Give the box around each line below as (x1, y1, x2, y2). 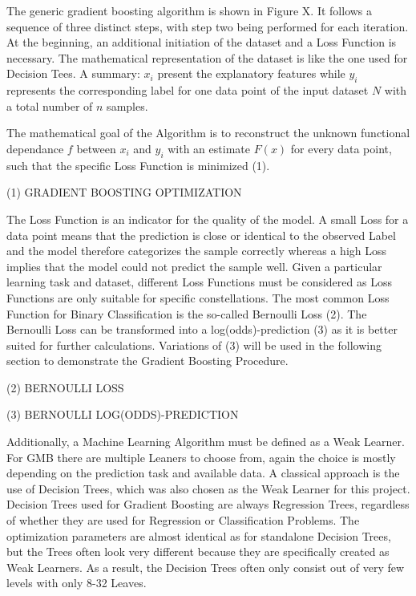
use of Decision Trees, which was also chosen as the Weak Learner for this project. (6, 480, 410, 497)
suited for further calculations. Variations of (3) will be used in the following (6, 336, 382, 353)
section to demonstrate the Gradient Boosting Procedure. (6, 352, 289, 369)
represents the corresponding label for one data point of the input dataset (6, 82, 369, 99)
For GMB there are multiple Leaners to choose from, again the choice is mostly (6, 448, 396, 465)
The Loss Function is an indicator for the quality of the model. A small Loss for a (6, 210, 409, 227)
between (76, 140, 116, 156)
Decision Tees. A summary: (6, 65, 140, 82)
